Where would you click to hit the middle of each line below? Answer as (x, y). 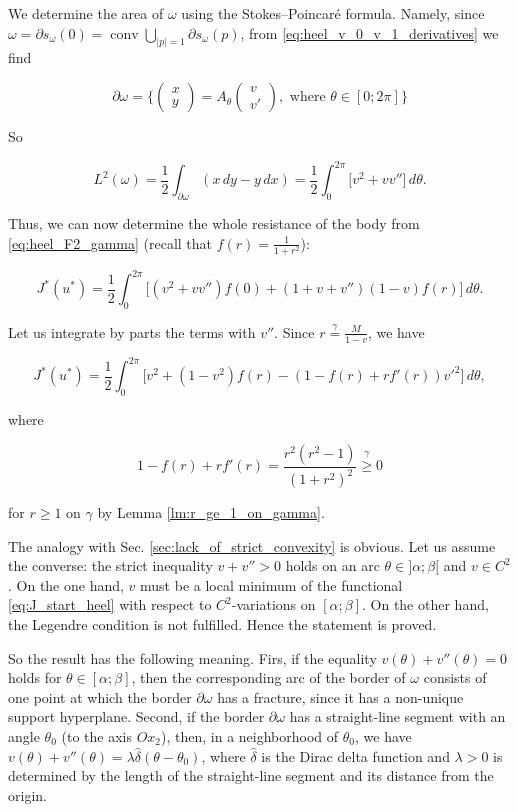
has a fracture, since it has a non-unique (340, 696)
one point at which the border (100, 696)
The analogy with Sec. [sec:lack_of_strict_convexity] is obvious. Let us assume (252, 545)
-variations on (273, 604)
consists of (455, 677)
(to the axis (96, 736)
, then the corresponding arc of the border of (268, 677)
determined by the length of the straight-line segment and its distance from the (251, 775)
